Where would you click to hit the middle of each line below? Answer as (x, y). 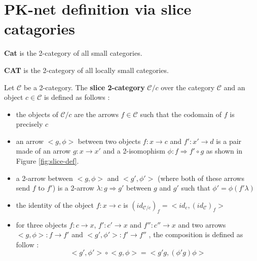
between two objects (109, 141)
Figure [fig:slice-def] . (47, 161)
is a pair (229, 141)
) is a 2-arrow (73, 188)
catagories (40, 29)
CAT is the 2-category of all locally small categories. (86, 70)
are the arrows (96, 114)
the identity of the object (55, 204)
